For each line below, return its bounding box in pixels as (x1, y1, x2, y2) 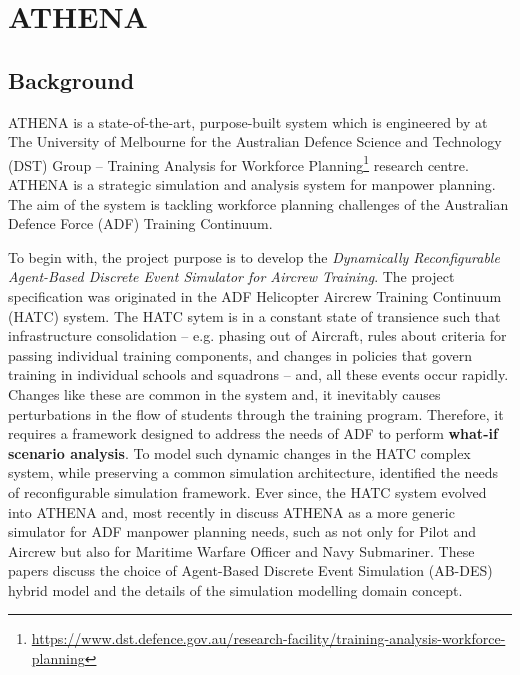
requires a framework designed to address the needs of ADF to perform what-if (8, 423, 498, 444)
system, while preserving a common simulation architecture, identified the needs (8, 462, 499, 483)
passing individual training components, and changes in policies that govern (8, 344, 473, 365)
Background (8, 64, 135, 95)
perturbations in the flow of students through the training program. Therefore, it (8, 403, 504, 424)
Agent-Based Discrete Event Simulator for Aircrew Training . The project (8, 266, 455, 287)
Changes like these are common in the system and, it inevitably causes (8, 383, 441, 404)
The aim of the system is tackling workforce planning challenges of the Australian (8, 193, 509, 214)
